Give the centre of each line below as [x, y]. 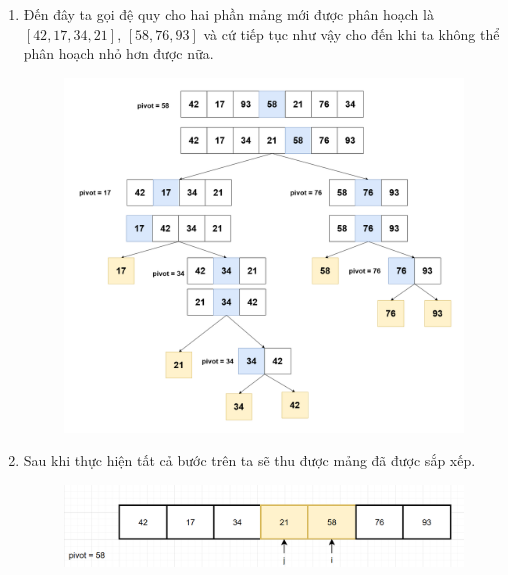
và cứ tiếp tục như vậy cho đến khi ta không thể [351, 33]
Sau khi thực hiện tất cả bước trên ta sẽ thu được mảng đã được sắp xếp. [249, 460]
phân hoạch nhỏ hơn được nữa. [118, 53]
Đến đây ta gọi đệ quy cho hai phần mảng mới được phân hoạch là [228, 14]
